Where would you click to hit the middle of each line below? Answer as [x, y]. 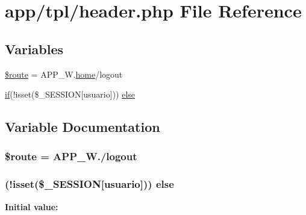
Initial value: [32, 206]
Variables [34, 48]
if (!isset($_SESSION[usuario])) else [70, 94]
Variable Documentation [83, 127]
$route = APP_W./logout [71, 156]
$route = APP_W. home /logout [64, 74]
